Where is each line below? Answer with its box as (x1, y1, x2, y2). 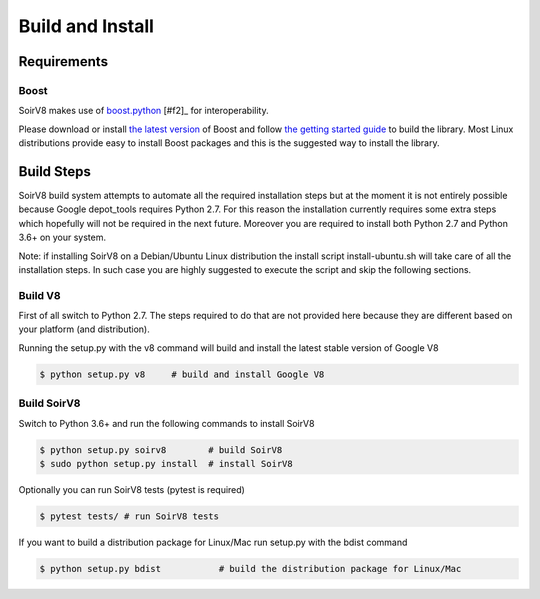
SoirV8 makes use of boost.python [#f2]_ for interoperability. (18, 105, 269, 117)
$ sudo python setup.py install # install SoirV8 (39, 458, 294, 469)
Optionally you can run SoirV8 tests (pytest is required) (18, 483, 245, 495)
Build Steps (18, 163, 92, 180)
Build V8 (18, 288, 61, 302)
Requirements (18, 53, 109, 70)
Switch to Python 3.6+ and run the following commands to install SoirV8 (18, 417, 315, 429)
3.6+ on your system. (18, 231, 107, 244)
